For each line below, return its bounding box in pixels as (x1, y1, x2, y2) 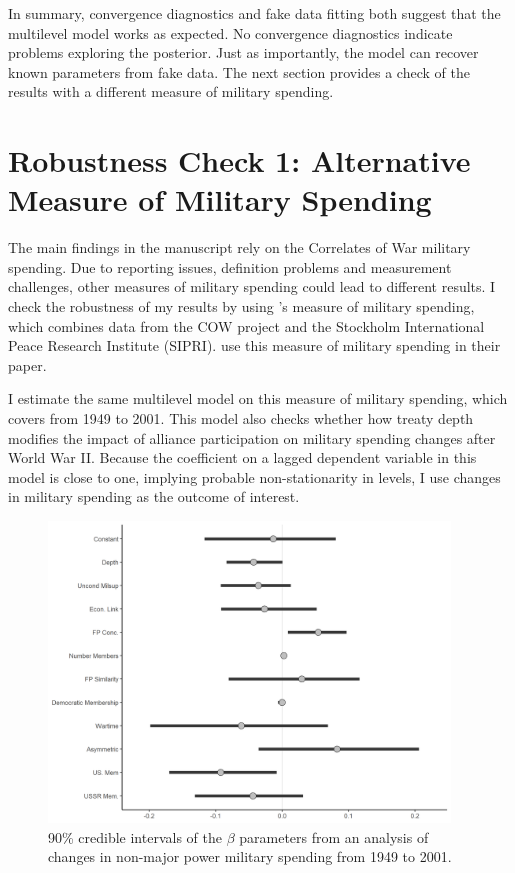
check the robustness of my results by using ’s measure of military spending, (8, 296, 475, 317)
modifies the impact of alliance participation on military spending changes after (8, 427, 496, 448)
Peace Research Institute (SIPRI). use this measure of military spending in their (8, 335, 501, 356)
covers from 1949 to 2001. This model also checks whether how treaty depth (8, 408, 474, 429)
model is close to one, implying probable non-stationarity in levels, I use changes (8, 466, 501, 487)
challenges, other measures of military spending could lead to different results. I (8, 276, 496, 297)
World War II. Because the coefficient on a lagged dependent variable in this (8, 447, 477, 468)
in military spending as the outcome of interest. (8, 486, 300, 507)
